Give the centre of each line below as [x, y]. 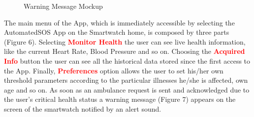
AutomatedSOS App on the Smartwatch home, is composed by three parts [117, 32]
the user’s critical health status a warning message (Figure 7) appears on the [120, 99]
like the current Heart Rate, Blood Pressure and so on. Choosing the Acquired [125, 51]
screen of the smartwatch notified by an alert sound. [83, 108]
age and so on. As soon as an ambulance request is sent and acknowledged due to [127, 89]
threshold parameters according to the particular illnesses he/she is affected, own [126, 80]
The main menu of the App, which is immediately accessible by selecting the [119, 22]
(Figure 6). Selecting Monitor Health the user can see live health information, [125, 41]
